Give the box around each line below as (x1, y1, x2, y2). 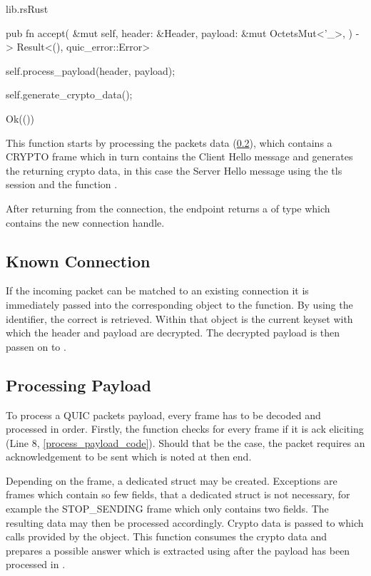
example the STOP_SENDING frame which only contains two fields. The (6, 501, 329, 516)
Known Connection (6, 250, 151, 272)
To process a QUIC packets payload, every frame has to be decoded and (6, 407, 321, 422)
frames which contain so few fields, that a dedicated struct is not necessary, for (6, 487, 350, 502)
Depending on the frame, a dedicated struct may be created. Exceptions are (6, 473, 337, 488)
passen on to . (6, 339, 66, 354)
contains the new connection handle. (6, 215, 165, 230)
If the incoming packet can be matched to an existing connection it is (6, 283, 309, 298)
